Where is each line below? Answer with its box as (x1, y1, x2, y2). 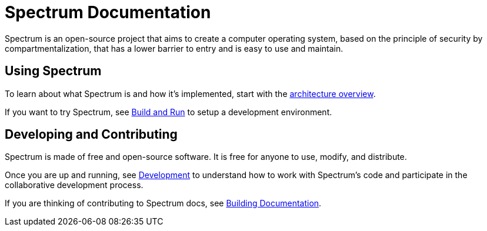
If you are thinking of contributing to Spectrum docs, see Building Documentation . (5, 198, 322, 209)
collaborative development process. (5, 180, 144, 190)
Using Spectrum (5, 63, 102, 79)
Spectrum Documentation (5, 2, 211, 22)
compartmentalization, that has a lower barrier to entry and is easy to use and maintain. (5, 43, 343, 53)
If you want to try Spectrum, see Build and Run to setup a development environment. (5, 106, 332, 117)
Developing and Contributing (5, 127, 178, 142)
